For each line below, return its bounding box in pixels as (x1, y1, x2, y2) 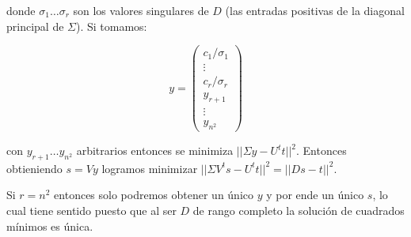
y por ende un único (266, 186, 364, 203)
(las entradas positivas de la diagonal (225, 2, 405, 18)
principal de (6, 17, 64, 34)
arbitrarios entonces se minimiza (76, 142, 234, 159)
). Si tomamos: (75, 17, 147, 34)
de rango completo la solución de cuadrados (192, 202, 405, 219)
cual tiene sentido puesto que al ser (6, 202, 177, 219)
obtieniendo (6, 160, 63, 176)
